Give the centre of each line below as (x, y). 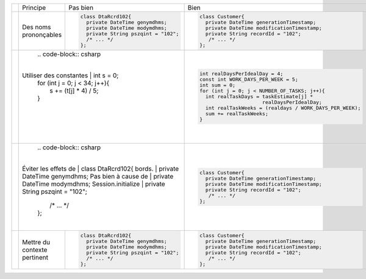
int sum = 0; (217, 85)
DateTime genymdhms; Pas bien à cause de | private (98, 176)
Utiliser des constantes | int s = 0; (70, 75)
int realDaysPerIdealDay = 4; (241, 74)
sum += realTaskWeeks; (237, 114)
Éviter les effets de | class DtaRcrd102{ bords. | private (101, 169)
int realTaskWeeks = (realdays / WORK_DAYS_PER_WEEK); (283, 108)
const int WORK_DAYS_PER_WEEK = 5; (249, 79)
